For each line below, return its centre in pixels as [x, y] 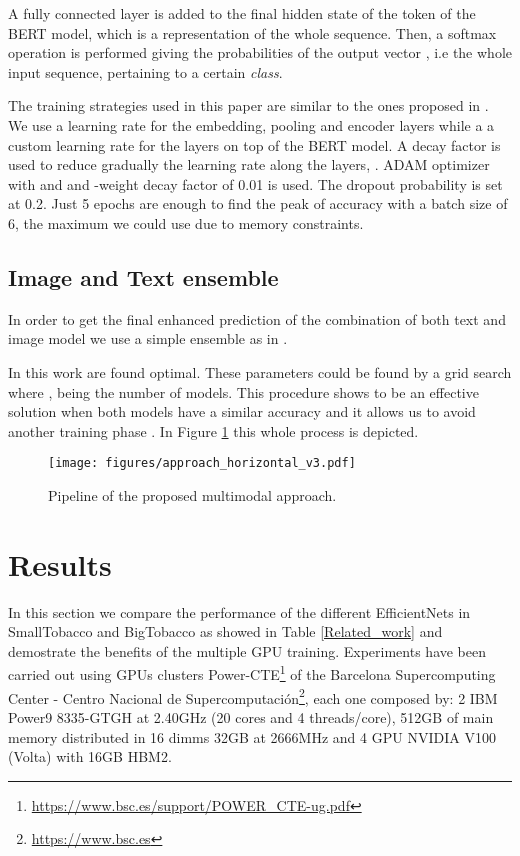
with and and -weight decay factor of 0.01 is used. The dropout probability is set [255, 183]
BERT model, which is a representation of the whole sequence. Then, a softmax [252, 32]
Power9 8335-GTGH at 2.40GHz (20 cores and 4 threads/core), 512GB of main [251, 716]
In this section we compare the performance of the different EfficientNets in [239, 611]
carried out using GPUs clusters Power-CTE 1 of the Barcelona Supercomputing [252, 673]
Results [60, 563]
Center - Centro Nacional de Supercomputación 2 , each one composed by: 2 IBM [253, 696]
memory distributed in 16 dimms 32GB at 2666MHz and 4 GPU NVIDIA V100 [252, 736]
